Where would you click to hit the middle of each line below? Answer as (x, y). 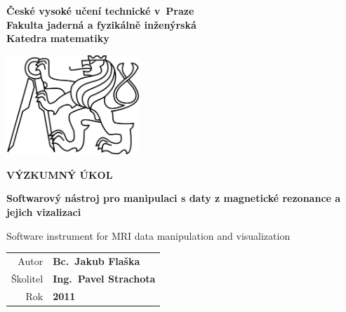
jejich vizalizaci (44, 211)
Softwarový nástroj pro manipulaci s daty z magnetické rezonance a (174, 198)
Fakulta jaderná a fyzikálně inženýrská (101, 24)
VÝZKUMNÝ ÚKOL (60, 174)
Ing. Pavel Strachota (104, 278)
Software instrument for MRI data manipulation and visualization (148, 235)
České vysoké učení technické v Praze (100, 11)
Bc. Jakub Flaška (97, 260)
